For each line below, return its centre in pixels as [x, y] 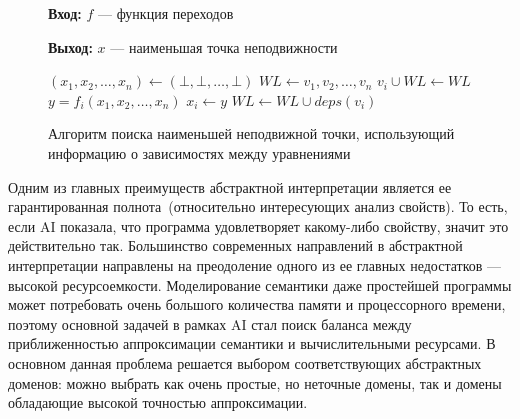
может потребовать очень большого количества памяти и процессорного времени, [257, 304]
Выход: [70, 46]
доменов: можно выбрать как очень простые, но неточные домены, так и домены [255, 382]
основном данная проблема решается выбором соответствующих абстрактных [245, 362]
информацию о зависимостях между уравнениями [199, 152]
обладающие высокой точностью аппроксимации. [158, 402]
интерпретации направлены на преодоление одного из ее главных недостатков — [255, 264]
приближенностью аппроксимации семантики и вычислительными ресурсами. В [252, 343]
